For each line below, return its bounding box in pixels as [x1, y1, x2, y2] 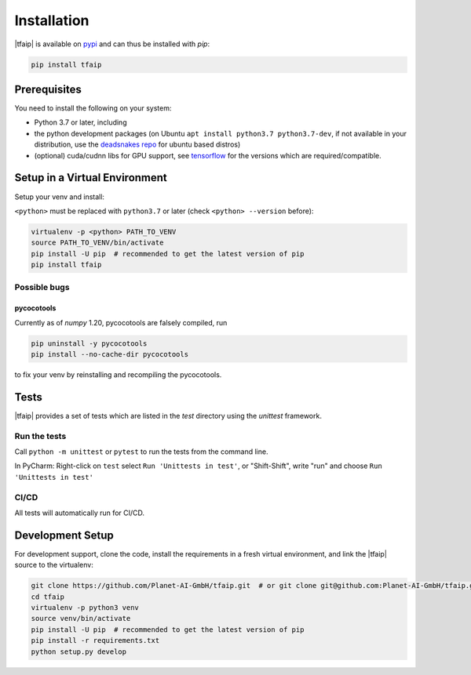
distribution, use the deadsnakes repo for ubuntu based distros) [34, 140, 241, 149]
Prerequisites [14, 82, 82, 96]
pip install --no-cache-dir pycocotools [31, 350, 188, 358]
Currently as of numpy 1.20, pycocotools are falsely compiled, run [14, 318, 228, 327]
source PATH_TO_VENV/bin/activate [31, 238, 164, 247]
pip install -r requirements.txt [31, 636, 160, 645]
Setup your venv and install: [14, 192, 105, 201]
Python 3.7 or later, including [34, 118, 127, 127]
